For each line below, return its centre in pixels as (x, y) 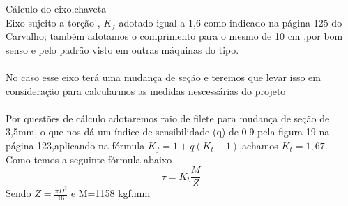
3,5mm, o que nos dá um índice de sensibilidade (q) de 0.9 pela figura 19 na (168, 132)
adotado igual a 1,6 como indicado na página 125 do (230, 22)
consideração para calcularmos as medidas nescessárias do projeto (146, 90)
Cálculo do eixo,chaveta (56, 8)
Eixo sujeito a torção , (53, 22)
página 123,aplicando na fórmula (75, 145)
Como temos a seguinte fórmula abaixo (89, 159)
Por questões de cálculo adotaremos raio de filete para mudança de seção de (168, 118)
